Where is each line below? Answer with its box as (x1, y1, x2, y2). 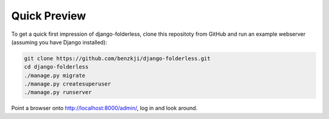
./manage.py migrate (24, 72, 85, 79)
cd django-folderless (24, 64, 89, 70)
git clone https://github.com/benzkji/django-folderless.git (24, 55, 211, 62)
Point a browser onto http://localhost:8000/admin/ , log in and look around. (11, 104, 198, 112)
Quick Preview (11, 9, 87, 22)
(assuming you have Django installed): (11, 38, 108, 46)
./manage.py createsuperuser (24, 81, 111, 87)
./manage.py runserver (24, 89, 92, 96)
